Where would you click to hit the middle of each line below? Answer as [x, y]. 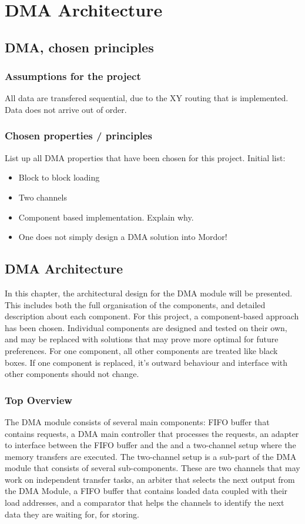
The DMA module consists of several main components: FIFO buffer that [137, 421]
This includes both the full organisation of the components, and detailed [135, 304]
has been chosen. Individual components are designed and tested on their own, [146, 327]
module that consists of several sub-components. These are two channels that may [152, 468]
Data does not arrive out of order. [66, 109]
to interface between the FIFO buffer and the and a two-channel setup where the [150, 445]
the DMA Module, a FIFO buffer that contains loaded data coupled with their [146, 491]
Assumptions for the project [73, 76]
